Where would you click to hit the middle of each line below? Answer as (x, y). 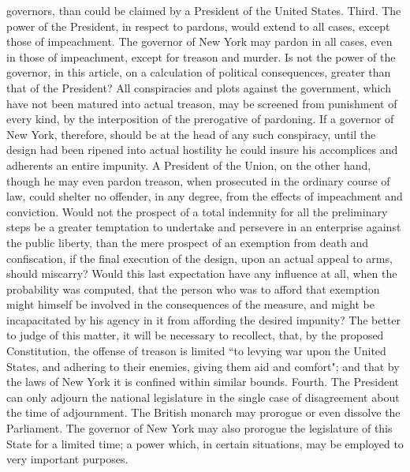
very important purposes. (67, 459)
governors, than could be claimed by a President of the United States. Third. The (204, 10)
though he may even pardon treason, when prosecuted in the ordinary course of (198, 180)
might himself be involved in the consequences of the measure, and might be (190, 304)
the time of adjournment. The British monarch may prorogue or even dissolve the (203, 412)
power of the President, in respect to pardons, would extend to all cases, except (198, 26)
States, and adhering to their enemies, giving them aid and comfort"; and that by (203, 366)
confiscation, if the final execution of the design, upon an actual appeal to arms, (199, 258)
